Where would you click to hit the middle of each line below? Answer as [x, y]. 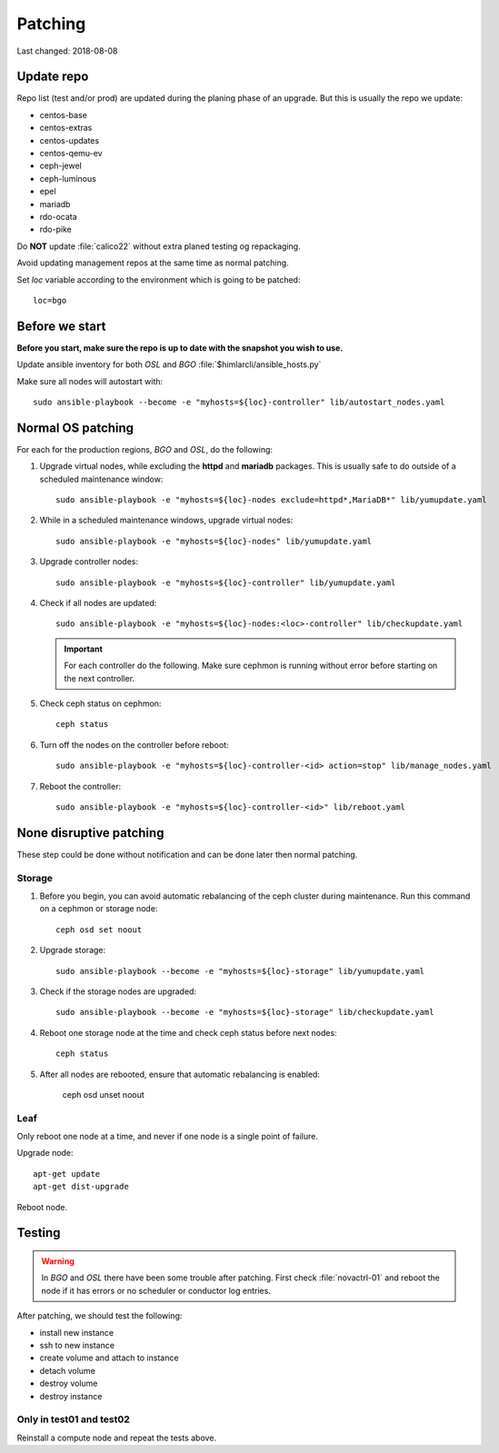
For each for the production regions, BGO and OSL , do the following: [145, 449]
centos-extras [66, 128]
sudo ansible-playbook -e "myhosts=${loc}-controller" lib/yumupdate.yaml [226, 582]
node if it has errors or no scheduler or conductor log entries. [156, 1290]
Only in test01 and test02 [74, 1419]
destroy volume [69, 1383]
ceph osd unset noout [103, 1094]
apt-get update [67, 1174]
